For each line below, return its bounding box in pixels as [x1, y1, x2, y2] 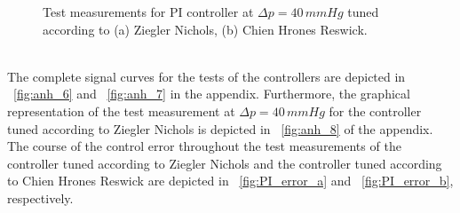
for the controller [329, 101, 422, 120]
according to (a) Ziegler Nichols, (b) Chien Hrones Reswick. [43, 20, 368, 38]
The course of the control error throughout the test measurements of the [7, 137, 401, 155]
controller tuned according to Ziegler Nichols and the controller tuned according [7, 154, 442, 172]
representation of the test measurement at [7, 101, 235, 120]
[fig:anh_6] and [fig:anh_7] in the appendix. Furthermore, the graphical [13, 84, 410, 103]
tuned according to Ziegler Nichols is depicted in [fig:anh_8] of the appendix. [7, 119, 433, 138]
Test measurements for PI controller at [43, 3, 254, 20]
